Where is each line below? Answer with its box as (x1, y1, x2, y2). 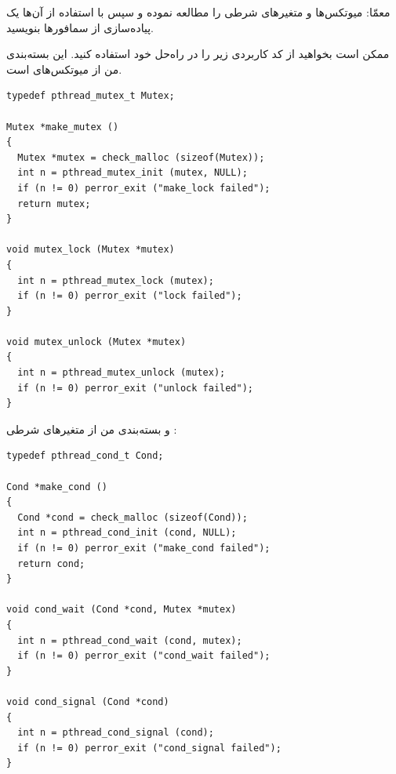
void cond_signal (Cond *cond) (6, 696, 169, 707)
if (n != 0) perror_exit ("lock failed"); (17, 290, 242, 302)
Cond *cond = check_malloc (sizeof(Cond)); (17, 511, 248, 523)
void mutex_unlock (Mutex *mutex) (6, 336, 187, 347)
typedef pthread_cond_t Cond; (6, 450, 164, 462)
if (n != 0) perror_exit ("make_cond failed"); (17, 543, 271, 554)
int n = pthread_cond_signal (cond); (17, 727, 214, 739)
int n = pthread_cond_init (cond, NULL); (17, 527, 237, 539)
